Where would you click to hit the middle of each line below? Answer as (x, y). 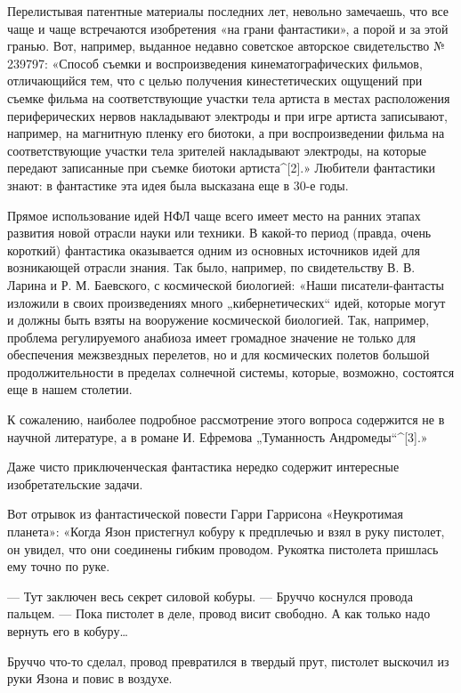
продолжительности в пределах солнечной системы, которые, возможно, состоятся (231, 371)
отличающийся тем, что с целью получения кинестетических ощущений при (215, 81)
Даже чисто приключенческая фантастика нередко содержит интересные (203, 467)
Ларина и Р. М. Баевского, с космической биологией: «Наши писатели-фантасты (226, 284)
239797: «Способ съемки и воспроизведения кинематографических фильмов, (215, 63)
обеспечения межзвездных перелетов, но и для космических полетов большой (218, 355)
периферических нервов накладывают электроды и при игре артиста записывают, (227, 115)
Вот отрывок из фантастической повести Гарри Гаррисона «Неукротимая (205, 514)
